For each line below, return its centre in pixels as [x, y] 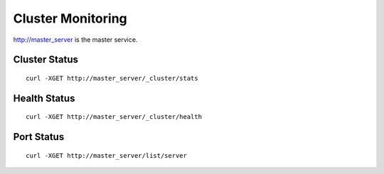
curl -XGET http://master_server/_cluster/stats [112, 78]
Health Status [44, 98]
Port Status [39, 137]
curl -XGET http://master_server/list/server [107, 155]
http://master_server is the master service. [75, 40]
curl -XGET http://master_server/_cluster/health [114, 117]
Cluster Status [46, 60]
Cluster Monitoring [70, 18]
